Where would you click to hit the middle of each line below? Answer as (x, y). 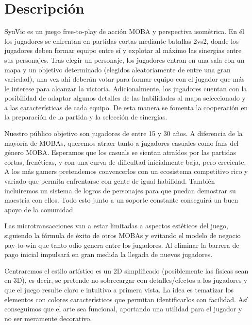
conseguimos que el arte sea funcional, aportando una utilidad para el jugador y (123, 309)
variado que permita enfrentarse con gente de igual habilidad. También (110, 181)
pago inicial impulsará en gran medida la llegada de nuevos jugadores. (109, 254)
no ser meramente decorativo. (48, 318)
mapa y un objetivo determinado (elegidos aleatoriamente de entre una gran (118, 69)
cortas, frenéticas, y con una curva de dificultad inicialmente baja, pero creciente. (125, 162)
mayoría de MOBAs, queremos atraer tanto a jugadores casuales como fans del (122, 143)
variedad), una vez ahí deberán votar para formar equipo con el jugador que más (125, 79)
